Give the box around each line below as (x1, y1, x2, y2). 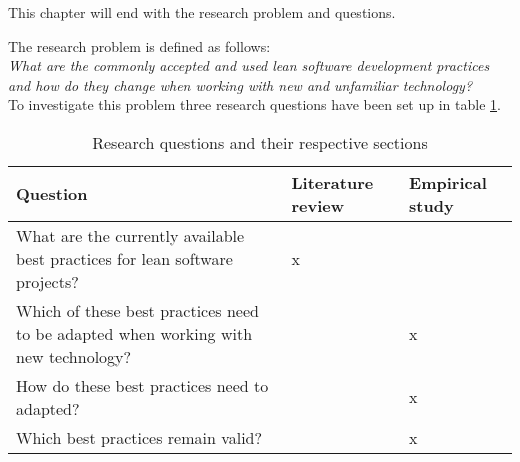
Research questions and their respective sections (92, 130, 428, 154)
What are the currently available (16, 223, 245, 247)
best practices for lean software (16, 246, 233, 270)
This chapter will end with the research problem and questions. (8, 2, 396, 22)
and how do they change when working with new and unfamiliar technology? (8, 74, 473, 95)
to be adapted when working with (16, 321, 253, 345)
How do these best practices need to (16, 373, 269, 397)
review (291, 193, 345, 217)
